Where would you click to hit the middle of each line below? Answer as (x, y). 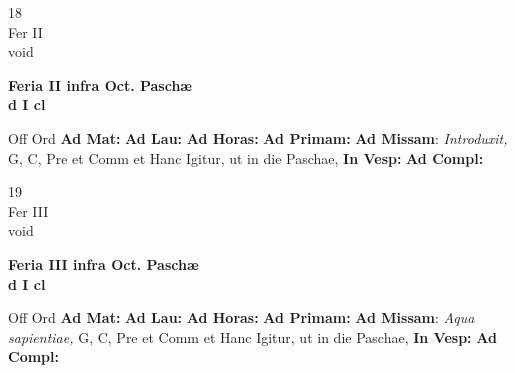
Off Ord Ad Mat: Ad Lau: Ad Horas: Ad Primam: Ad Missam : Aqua (241, 317)
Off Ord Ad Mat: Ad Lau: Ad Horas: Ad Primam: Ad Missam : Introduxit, (258, 137)
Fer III (28, 210)
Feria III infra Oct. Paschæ (103, 263)
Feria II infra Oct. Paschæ (100, 84)
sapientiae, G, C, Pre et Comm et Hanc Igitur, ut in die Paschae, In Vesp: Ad (252, 336)
